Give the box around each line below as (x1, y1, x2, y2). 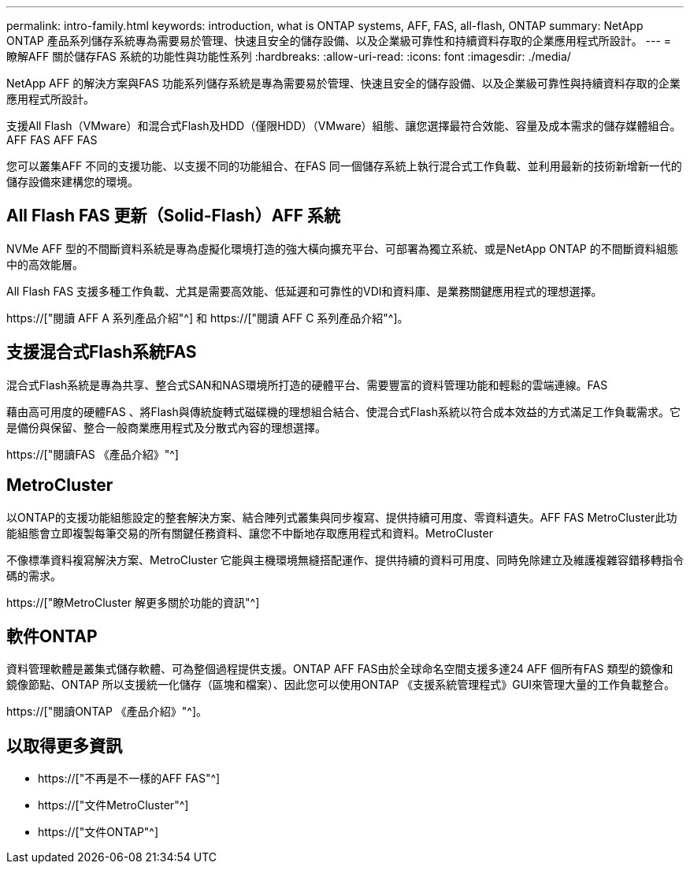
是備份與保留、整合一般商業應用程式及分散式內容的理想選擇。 (6, 420, 326, 434)
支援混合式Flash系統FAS (6, 342, 197, 362)
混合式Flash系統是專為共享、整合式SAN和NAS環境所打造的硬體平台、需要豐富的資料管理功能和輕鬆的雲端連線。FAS (6, 377, 608, 392)
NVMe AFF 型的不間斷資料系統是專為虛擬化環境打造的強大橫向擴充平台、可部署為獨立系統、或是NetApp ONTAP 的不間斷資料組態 (6, 241, 678, 255)
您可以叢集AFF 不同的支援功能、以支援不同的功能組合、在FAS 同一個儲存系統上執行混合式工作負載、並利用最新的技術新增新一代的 (6, 159, 682, 173)
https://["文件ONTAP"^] (38, 825, 159, 839)
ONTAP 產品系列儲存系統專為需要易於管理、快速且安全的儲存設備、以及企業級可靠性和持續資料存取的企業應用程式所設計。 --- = (6, 34, 672, 47)
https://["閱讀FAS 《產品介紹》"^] (6, 447, 179, 461)
